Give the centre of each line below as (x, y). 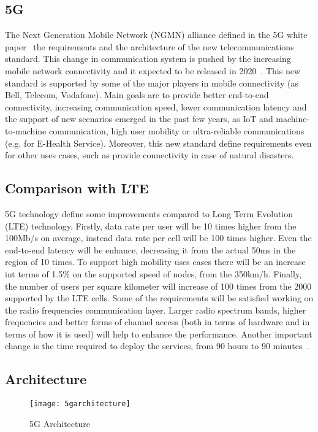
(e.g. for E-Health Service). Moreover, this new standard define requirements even (158, 143)
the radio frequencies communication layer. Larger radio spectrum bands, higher (156, 310)
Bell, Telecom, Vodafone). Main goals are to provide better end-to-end (137, 95)
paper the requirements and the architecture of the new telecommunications (150, 46)
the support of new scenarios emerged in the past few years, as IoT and (139, 119)
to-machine (26, 130)
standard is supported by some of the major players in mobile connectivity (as (152, 83)
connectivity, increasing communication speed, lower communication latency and (156, 106)
